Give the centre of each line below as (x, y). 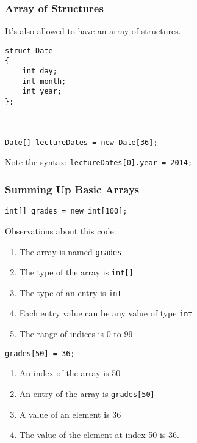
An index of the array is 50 (70, 373)
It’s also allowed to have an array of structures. (93, 31)
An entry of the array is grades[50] (87, 393)
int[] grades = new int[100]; (66, 211)
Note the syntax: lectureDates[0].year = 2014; (99, 162)
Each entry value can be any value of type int (106, 313)
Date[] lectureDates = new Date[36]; (81, 142)
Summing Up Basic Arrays (72, 189)
